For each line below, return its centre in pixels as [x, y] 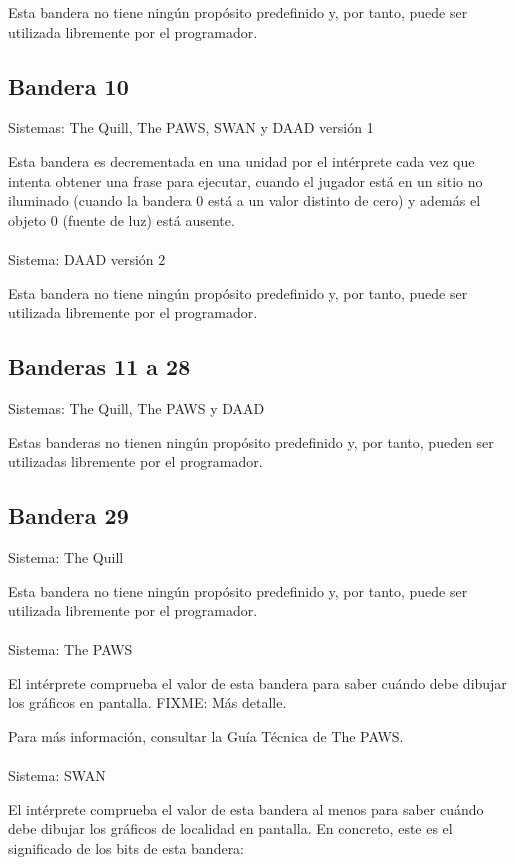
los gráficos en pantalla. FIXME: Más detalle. [147, 702]
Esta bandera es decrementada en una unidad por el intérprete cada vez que [241, 160]
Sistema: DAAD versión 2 [87, 258]
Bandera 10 [68, 85]
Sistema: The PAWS [70, 649]
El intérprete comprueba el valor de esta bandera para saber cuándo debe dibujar [257, 682]
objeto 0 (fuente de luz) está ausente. [121, 219]
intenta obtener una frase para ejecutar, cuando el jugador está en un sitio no [245, 180]
